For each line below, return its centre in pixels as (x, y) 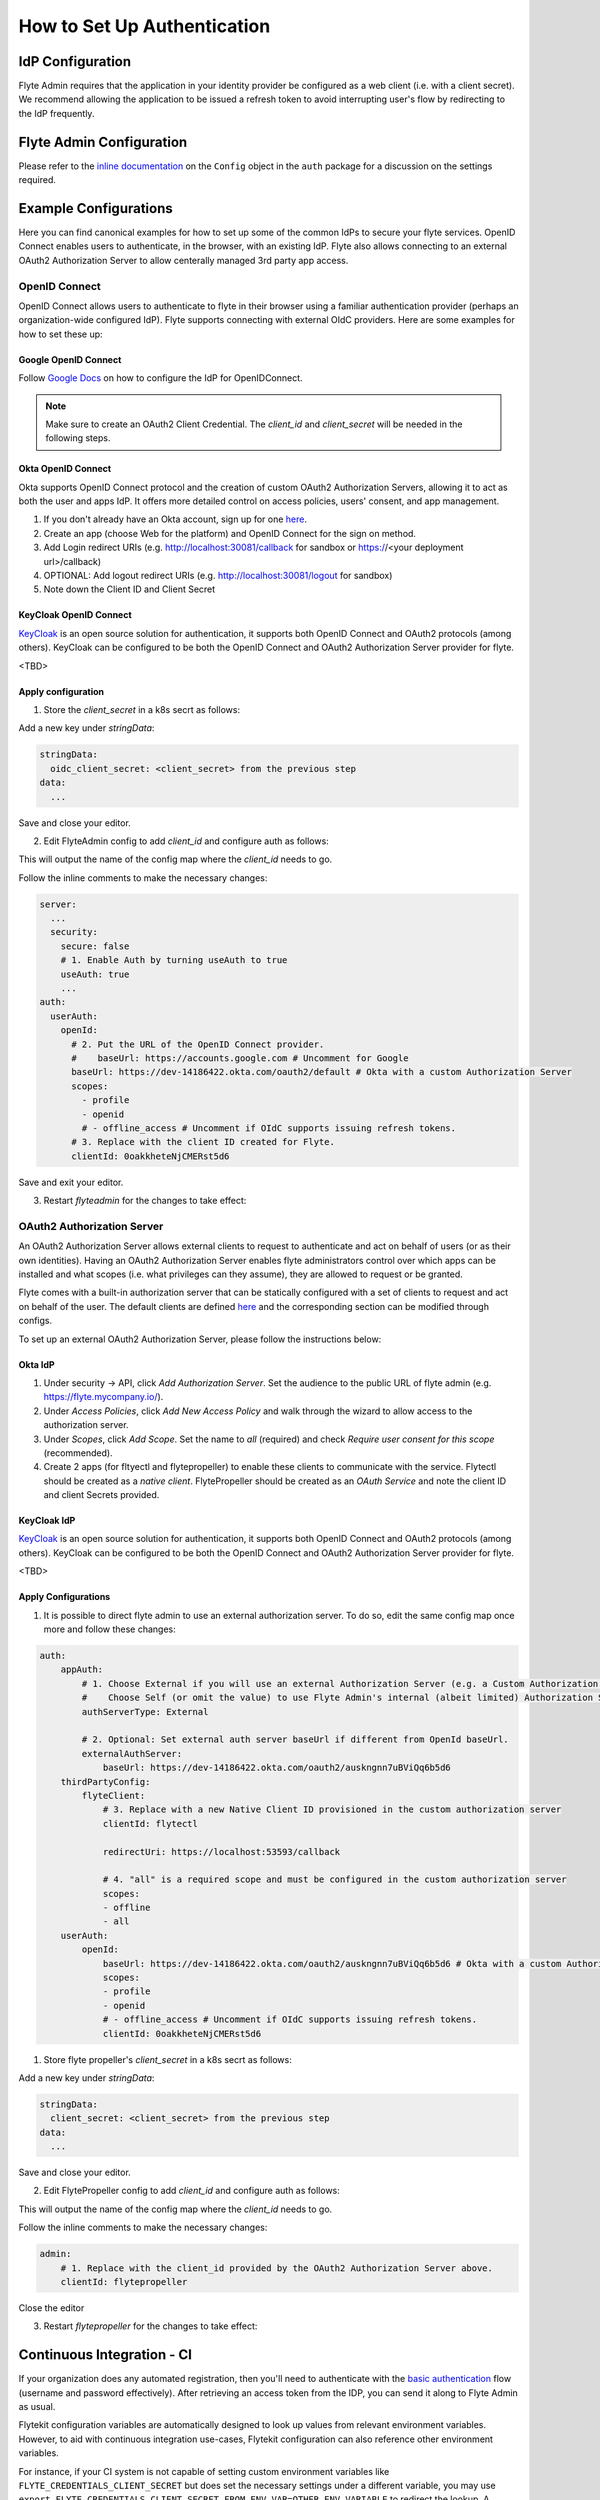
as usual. (37, 2407)
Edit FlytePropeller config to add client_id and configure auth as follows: (191, 2191)
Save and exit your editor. (71, 1182)
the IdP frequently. (56, 113)
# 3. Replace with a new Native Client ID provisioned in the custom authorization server (332, 1809)
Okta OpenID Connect (65, 469)
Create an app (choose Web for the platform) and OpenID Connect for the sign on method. (230, 533)
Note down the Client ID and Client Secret (129, 589)
